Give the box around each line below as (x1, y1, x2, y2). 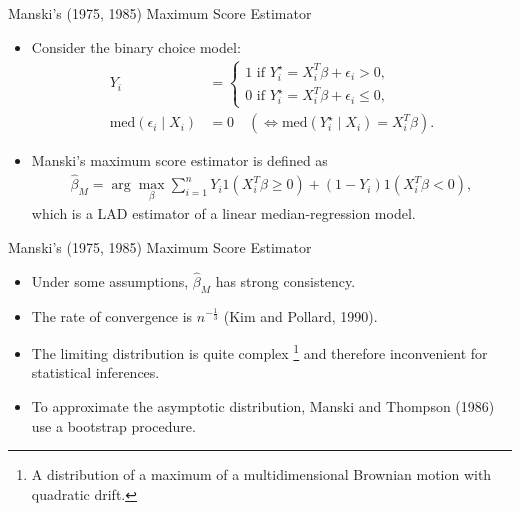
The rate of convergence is (31, 305, 193, 326)
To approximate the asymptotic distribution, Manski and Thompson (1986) (31, 395, 495, 416)
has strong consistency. (215, 270, 356, 291)
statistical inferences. (31, 362, 160, 383)
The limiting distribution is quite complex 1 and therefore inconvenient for (31, 340, 488, 363)
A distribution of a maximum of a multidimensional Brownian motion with (31, 464, 492, 485)
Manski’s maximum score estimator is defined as (31, 150, 328, 171)
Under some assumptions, (31, 270, 189, 291)
